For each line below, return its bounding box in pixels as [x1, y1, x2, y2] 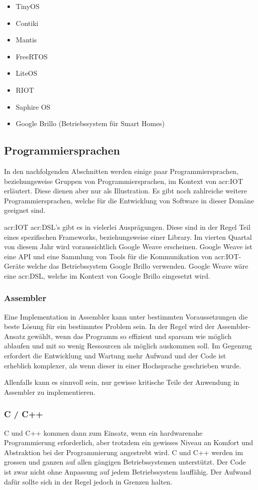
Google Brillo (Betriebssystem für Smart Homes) [15, 118, 165, 129]
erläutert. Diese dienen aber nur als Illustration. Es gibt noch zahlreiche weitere [4, 185, 247, 196]
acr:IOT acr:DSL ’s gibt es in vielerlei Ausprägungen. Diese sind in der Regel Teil [4, 221, 251, 232]
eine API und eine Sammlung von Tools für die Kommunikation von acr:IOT [4, 251, 239, 261]
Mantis [15, 34, 37, 45]
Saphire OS [15, 101, 51, 112]
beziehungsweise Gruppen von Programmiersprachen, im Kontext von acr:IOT [4, 175, 243, 186]
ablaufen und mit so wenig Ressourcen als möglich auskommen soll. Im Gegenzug [4, 340, 252, 351]
